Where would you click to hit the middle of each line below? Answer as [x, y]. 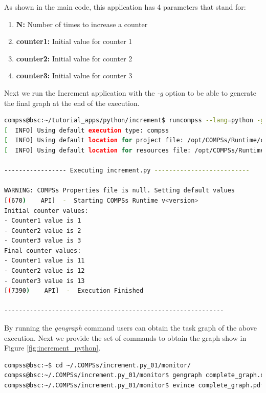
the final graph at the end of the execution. [72, 103]
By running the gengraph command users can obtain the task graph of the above [130, 328]
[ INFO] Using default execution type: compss [87, 130]
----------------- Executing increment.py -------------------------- [127, 171]
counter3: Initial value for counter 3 [74, 75]
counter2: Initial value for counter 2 [74, 58]
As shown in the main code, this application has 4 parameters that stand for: [125, 7]
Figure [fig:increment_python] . [52, 348]
